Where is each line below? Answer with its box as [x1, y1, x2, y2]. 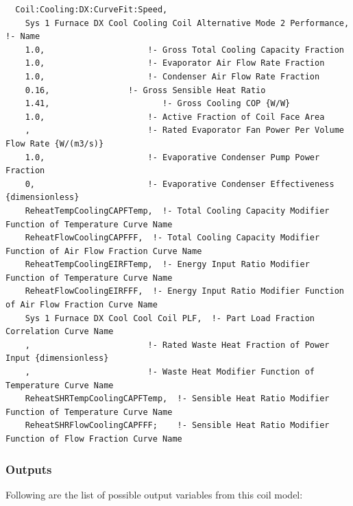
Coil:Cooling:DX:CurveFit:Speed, [15, 5, 168, 14]
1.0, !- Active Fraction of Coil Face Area [25, 112, 325, 122]
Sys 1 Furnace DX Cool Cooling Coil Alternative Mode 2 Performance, [25, 18, 350, 28]
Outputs [5, 460, 52, 477]
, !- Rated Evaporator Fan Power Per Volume [25, 125, 344, 136]
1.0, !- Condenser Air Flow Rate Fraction [25, 71, 320, 81]
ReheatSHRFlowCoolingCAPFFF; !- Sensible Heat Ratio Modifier [25, 420, 330, 431]
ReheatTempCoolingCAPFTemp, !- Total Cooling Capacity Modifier [25, 205, 330, 216]
